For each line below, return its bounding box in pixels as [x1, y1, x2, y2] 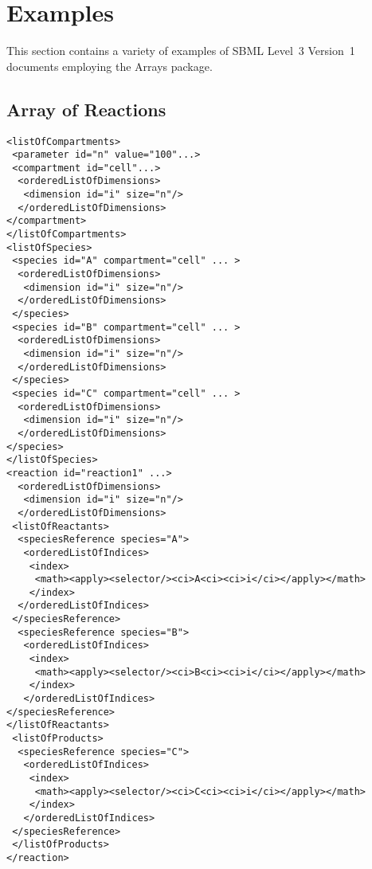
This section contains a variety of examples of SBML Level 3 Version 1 [6, 42, 355, 59]
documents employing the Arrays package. [6, 57, 213, 74]
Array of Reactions [6, 96, 166, 121]
